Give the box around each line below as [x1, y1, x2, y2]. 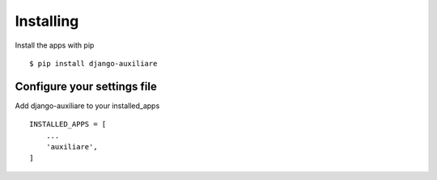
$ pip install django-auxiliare [29, 59, 158, 68]
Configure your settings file [15, 79, 157, 93]
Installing [15, 12, 79, 30]
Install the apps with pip [15, 40, 95, 50]
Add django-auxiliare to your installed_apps [15, 101, 160, 111]
